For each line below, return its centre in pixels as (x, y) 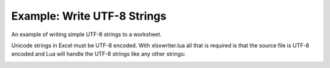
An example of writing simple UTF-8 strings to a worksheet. (86, 34)
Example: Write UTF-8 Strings (89, 16)
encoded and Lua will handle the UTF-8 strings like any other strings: (98, 54)
